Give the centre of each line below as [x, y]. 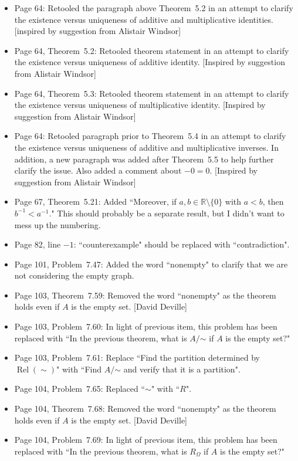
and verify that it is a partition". [182, 369]
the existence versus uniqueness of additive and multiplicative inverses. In [146, 147]
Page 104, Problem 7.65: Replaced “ [80, 389]
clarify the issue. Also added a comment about [98, 170]
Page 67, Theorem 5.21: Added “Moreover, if [95, 201]
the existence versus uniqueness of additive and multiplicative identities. [144, 19]
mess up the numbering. [57, 224]
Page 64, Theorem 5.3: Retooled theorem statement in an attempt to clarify [152, 93]
